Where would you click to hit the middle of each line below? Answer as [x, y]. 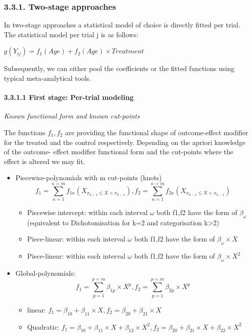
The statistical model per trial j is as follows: [71, 34]
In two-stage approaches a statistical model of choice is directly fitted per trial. [122, 25]
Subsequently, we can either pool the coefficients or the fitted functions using [119, 68]
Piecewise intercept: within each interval [87, 212]
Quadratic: [43, 326]
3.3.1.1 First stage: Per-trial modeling [69, 97]
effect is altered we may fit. [45, 161]
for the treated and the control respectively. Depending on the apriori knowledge [125, 142]
